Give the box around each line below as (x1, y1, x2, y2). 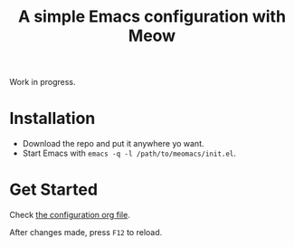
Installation (9, 109, 96, 128)
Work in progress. (9, 77, 76, 88)
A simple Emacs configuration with (17, 6, 287, 27)
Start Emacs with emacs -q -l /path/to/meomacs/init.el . (22, 147, 237, 159)
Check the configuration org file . (9, 210, 131, 221)
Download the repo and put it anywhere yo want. (22, 138, 205, 149)
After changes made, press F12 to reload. (9, 227, 163, 238)
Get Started (9, 179, 98, 200)
